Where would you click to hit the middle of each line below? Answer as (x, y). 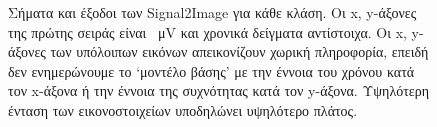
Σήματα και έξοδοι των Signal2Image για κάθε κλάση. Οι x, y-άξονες (212, 12)
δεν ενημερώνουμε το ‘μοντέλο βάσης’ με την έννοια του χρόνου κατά (211, 70)
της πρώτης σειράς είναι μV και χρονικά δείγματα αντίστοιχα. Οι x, (207, 31)
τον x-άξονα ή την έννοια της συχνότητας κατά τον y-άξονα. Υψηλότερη (218, 90)
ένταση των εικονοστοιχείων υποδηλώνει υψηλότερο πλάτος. (183, 109)
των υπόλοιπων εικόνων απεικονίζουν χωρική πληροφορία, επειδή (239, 51)
